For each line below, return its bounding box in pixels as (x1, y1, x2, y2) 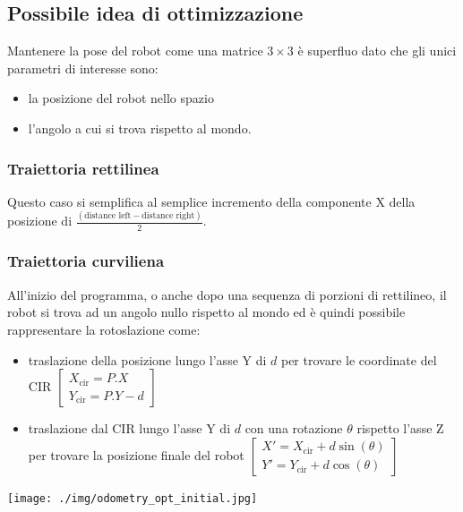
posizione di (7, 211, 73, 230)
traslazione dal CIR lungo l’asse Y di (28, 419, 231, 438)
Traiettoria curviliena (7, 250, 165, 272)
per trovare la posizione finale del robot (28, 445, 244, 464)
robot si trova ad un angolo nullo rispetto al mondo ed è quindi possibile (7, 303, 406, 321)
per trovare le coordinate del (280, 350, 437, 369)
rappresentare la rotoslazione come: (7, 320, 201, 338)
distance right (141, 211, 195, 221)
